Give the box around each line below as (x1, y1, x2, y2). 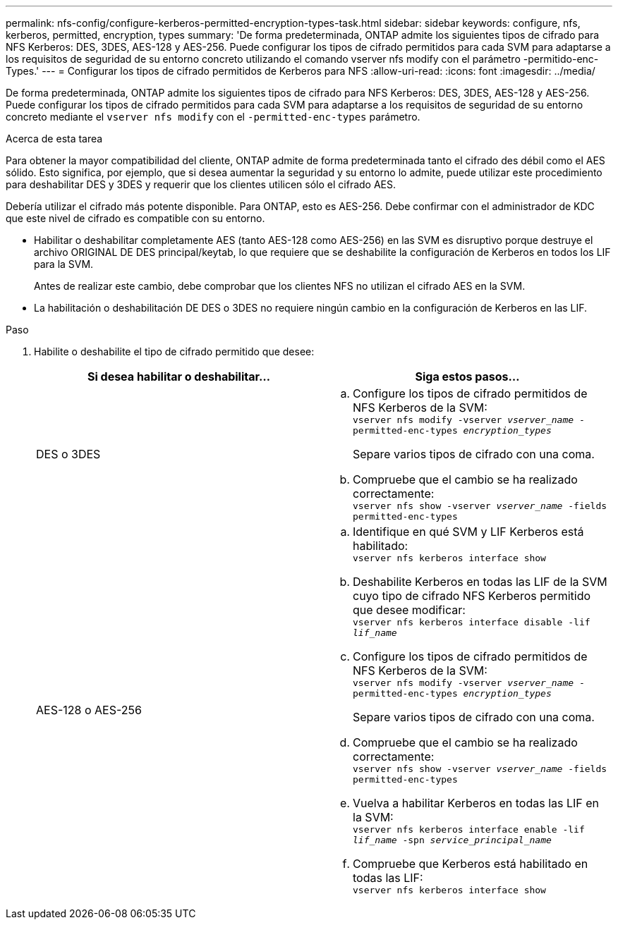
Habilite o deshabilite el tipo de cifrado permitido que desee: (34, 345, 315, 357)
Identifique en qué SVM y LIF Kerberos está (353, 525, 584, 539)
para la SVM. (34, 258, 94, 270)
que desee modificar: (353, 603, 466, 617)
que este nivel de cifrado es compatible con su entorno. (6, 212, 265, 224)
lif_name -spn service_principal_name (353, 835, 552, 845)
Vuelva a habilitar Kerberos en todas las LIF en (353, 796, 600, 810)
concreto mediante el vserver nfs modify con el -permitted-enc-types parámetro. (6, 111, 420, 123)
